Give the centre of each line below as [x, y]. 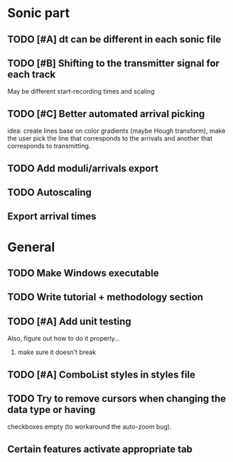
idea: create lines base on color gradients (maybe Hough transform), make [116, 131]
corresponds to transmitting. [49, 146]
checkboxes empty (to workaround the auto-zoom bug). [90, 427]
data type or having [52, 409]
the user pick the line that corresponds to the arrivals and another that [110, 138]
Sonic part [39, 13]
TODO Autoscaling [50, 192]
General [31, 247]
